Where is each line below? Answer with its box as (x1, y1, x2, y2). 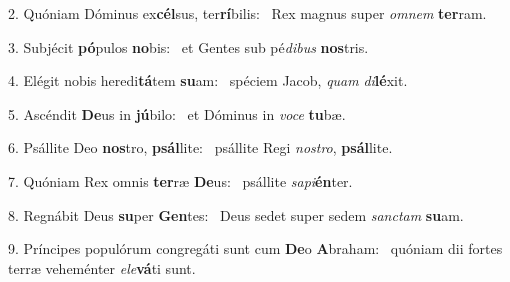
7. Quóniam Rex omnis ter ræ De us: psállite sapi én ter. (8, 170, 353, 191)
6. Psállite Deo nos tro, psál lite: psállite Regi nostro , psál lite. (8, 137, 393, 158)
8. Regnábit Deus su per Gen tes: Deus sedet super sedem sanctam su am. (8, 204, 464, 225)
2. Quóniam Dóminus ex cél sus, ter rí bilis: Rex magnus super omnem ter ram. (8, 3, 487, 23)
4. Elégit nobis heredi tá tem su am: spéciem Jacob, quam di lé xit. (8, 70, 408, 91)
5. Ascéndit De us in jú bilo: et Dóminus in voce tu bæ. (8, 103, 346, 124)
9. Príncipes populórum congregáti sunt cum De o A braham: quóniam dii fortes (8, 238, 503, 259)
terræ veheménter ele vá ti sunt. (8, 257, 196, 278)
